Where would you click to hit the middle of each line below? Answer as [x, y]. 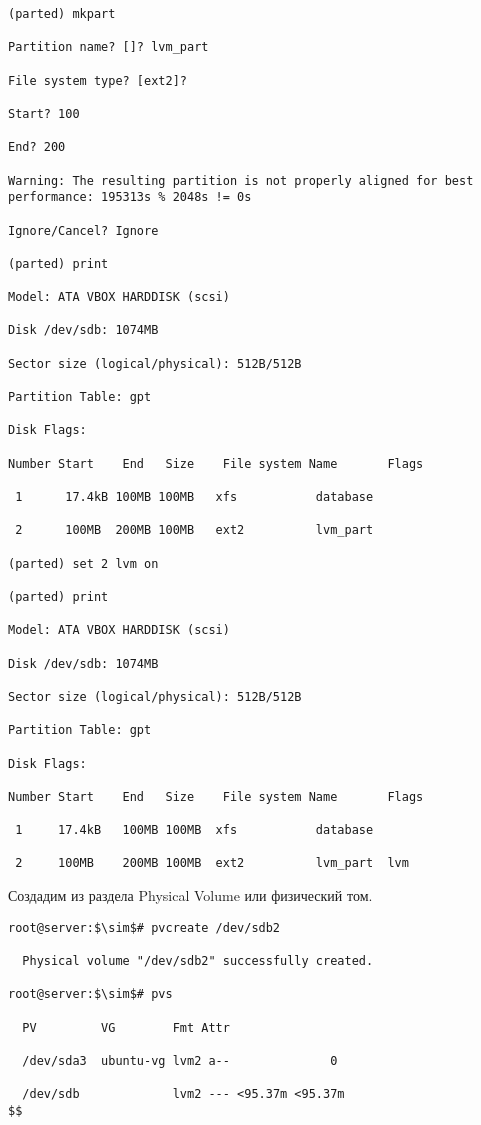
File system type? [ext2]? [97, 80]
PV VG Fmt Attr [126, 1027]
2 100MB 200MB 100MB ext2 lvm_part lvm [212, 863]
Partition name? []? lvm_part [108, 47]
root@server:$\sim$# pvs [90, 994]
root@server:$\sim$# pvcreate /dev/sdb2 [144, 927]
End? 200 [37, 147]
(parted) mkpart [62, 14]
